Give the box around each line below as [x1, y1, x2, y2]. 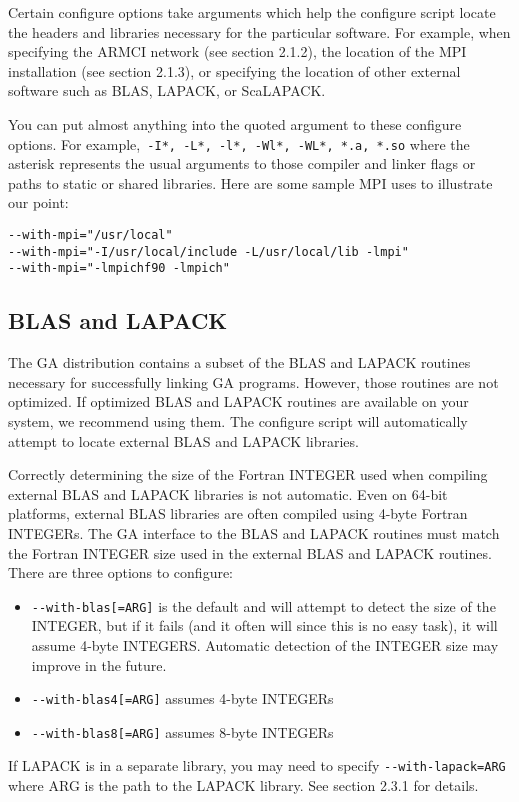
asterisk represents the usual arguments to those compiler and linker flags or [8, 153, 476, 174]
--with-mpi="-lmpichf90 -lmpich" [8, 261, 230, 276]
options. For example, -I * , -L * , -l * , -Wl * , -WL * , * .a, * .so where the [8, 133, 470, 154]
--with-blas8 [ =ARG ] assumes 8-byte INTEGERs [31, 721, 334, 742]
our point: [8, 192, 69, 213]
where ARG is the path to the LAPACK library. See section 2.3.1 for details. [8, 775, 479, 796]
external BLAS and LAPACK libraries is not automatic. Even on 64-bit [8, 483, 448, 504]
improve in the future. [31, 654, 167, 675]
